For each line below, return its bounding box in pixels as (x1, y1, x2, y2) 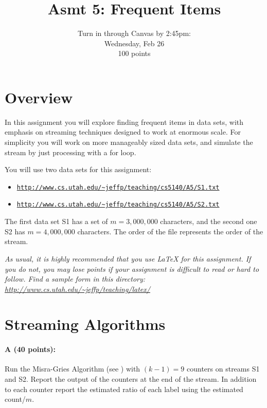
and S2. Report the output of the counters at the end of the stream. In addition (5, 374, 257, 384)
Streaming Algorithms (5, 313, 166, 335)
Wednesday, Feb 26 (104, 38, 165, 48)
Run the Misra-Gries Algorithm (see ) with (5, 363, 140, 374)
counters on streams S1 (187, 363, 260, 374)
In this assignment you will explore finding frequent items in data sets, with (5, 116, 244, 127)
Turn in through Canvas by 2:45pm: (78, 28, 191, 39)
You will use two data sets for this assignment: (5, 164, 152, 175)
